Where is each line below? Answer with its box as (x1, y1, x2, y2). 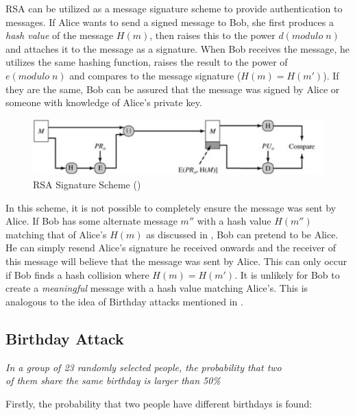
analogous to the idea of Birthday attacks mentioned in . (5, 294, 243, 308)
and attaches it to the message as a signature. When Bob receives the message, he (5, 41, 350, 55)
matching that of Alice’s (5, 227, 107, 241)
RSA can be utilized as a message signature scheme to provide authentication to (5, 1, 343, 15)
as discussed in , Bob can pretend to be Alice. (146, 227, 339, 241)
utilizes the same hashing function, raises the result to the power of (5, 55, 288, 69)
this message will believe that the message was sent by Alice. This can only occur (5, 253, 347, 268)
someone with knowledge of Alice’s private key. (5, 95, 202, 110)
